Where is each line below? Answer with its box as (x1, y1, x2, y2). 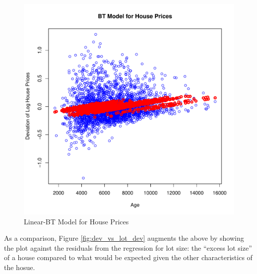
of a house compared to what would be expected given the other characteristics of (4, 252, 253, 263)
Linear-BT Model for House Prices (24, 216, 129, 226)
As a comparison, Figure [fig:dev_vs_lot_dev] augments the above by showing (4, 233, 244, 243)
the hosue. (4, 262, 35, 272)
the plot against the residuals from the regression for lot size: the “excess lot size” (4, 242, 252, 253)
